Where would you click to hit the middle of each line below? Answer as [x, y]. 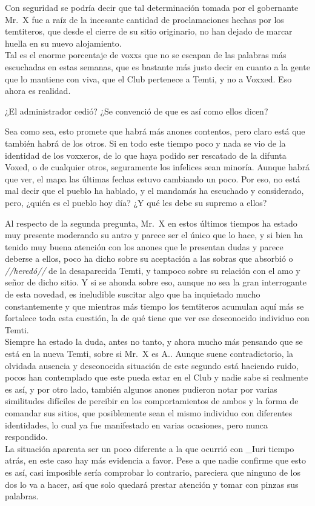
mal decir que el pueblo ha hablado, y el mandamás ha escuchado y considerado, [154, 191]
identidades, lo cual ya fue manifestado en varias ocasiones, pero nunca [137, 424]
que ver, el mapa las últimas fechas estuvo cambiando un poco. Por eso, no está [153, 178]
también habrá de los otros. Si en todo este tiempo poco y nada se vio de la [145, 143]
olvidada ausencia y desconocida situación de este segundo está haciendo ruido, [152, 365]
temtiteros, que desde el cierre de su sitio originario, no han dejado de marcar [149, 31]
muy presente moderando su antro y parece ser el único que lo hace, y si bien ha [154, 235]
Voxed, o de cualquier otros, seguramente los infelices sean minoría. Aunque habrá [157, 167]
